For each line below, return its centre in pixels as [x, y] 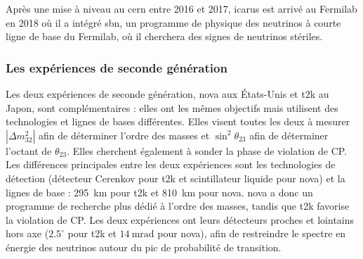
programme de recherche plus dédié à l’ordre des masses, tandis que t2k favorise [178, 206]
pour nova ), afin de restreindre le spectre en [252, 233]
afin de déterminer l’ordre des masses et [124, 135]
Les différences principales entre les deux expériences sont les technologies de [171, 164]
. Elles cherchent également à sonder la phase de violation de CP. [207, 150]
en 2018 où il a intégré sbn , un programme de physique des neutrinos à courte [173, 22]
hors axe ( [27, 233]
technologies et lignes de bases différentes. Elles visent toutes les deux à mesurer [178, 121]
